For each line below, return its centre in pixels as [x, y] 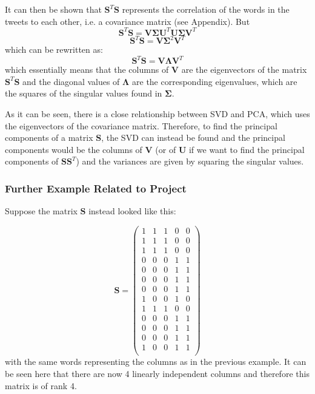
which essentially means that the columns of [87, 70]
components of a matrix [49, 138]
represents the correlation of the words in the [206, 9]
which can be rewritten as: [54, 49]
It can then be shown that [53, 9]
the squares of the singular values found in [84, 93]
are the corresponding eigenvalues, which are [215, 81]
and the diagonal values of [71, 81]
